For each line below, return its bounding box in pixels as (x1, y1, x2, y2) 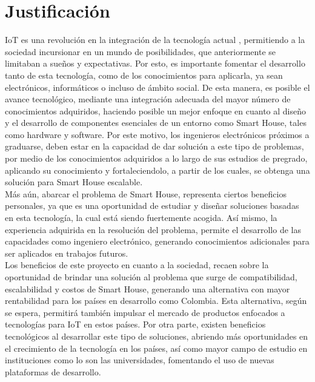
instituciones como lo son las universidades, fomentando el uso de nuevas (5, 354, 274, 366)
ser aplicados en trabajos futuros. (5, 246, 128, 259)
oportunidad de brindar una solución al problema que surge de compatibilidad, (5, 271, 297, 283)
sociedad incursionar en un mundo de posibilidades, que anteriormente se (5, 45, 276, 58)
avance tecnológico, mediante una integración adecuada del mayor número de (5, 93, 291, 105)
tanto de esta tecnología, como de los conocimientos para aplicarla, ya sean (5, 68, 283, 81)
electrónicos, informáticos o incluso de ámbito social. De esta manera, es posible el (5, 81, 310, 93)
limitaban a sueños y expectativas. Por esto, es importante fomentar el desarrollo (5, 57, 305, 70)
